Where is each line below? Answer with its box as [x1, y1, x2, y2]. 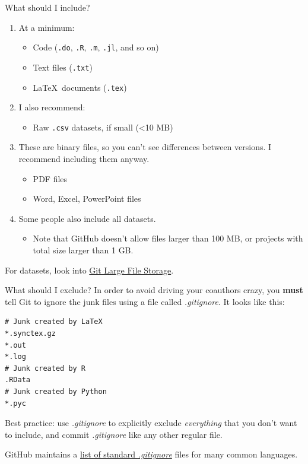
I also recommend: [18, 101, 85, 113]
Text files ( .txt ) [33, 61, 93, 73]
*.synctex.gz [5, 329, 56, 338]
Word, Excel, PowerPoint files [33, 192, 141, 205]
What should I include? [5, 1, 90, 13]
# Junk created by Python [5, 387, 107, 396]
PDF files [33, 172, 68, 185]
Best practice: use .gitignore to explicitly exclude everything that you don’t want [5, 417, 297, 429]
